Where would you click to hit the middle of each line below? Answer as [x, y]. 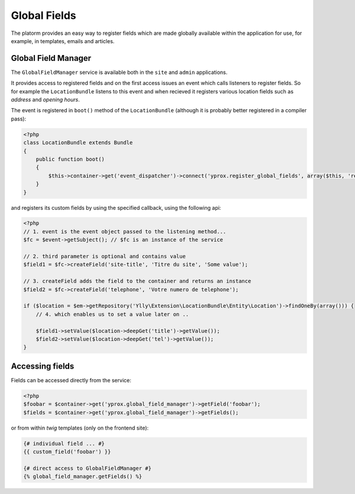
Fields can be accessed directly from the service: [71, 380]
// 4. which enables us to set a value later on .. [112, 314]
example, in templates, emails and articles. [63, 41]
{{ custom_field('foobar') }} [67, 451]
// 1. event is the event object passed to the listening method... [125, 231]
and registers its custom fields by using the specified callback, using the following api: [116, 207]
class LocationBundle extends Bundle [78, 143]
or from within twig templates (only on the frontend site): [80, 428]
